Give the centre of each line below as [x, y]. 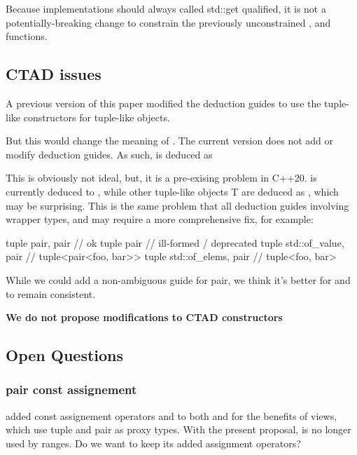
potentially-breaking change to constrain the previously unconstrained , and [168, 22]
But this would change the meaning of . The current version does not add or [170, 141]
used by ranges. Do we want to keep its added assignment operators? [153, 443]
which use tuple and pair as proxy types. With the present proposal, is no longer [178, 429]
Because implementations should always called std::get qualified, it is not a [166, 8]
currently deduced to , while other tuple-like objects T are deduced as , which [172, 191]
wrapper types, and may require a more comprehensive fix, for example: [160, 219]
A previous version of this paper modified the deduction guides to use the [163, 103]
